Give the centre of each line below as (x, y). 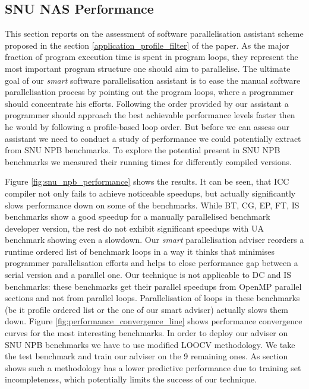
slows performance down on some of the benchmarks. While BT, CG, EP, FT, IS (152, 205)
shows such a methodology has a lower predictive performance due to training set (153, 367)
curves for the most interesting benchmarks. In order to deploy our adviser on (146, 333)
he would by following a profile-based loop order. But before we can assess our (147, 126)
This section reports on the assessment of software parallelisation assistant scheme (154, 34)
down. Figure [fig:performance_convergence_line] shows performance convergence (154, 321)
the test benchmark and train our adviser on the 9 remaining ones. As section (146, 356)
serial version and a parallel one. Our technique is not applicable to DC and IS (148, 275)
